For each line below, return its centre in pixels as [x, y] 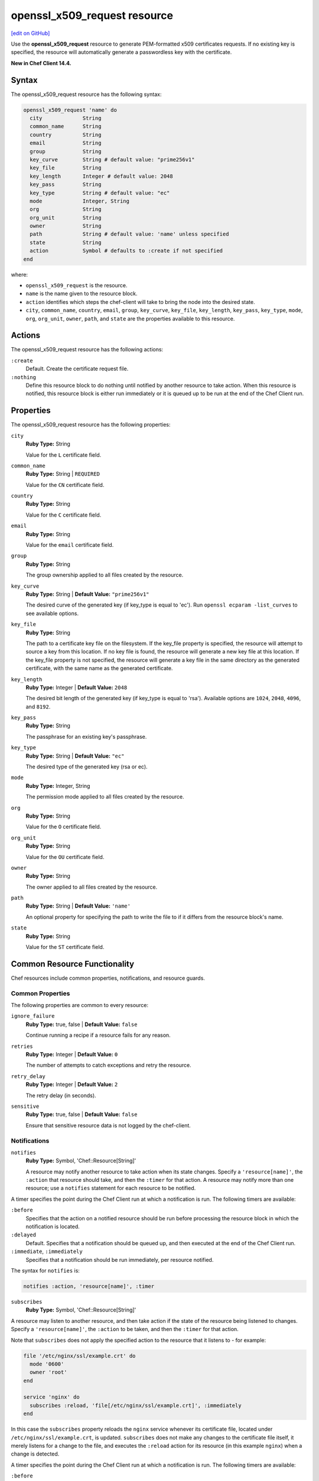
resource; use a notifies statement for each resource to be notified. [111, 1188]
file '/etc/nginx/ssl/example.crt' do [79, 1356]
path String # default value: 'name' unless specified [129, 234]
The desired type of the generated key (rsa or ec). [87, 767]
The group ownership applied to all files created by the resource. [105, 575]
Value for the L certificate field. [64, 455]
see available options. [52, 613]
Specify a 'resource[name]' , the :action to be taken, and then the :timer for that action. [125, 1329]
